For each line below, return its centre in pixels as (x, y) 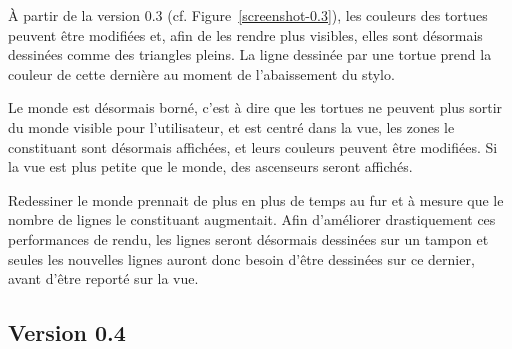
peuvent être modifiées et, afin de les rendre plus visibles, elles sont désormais (245, 34)
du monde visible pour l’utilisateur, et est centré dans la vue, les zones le (231, 126)
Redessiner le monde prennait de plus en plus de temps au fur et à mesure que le (256, 199)
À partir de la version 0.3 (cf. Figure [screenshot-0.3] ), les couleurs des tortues (248, 15)
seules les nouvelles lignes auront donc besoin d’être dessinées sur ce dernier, (241, 258)
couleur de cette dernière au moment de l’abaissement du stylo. (201, 73)
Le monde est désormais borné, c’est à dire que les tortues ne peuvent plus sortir (255, 107)
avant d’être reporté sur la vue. (103, 278)
